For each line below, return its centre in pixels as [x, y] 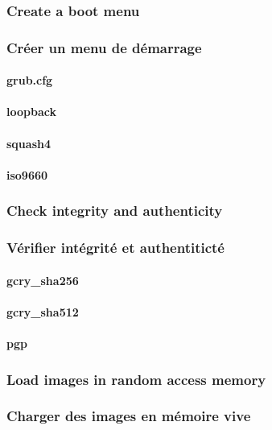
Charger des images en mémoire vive [129, 416]
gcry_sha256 [43, 280]
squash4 [29, 143]
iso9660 [27, 174]
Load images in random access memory [136, 379]
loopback [31, 112]
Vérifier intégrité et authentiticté [115, 248]
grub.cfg [30, 80]
